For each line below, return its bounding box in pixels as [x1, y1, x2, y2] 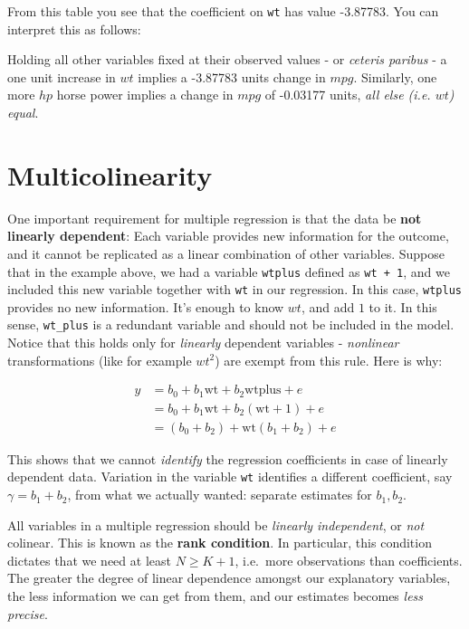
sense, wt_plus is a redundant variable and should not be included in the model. [7, 315, 455, 334]
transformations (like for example [7, 350, 192, 369]
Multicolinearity [7, 156, 213, 193]
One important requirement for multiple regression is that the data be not [7, 208, 422, 227]
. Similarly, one [353, 67, 437, 86]
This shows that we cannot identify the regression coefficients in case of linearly [7, 449, 448, 468]
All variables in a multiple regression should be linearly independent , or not [7, 515, 425, 534]
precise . [7, 604, 48, 623]
